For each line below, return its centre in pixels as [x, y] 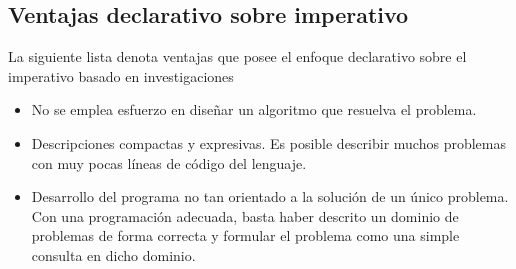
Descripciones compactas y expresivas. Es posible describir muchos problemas [268, 142]
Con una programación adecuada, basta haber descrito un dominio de [245, 215]
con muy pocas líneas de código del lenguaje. [169, 162]
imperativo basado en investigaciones [121, 75]
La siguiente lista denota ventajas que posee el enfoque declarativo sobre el [237, 56]
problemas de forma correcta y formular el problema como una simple [245, 235]
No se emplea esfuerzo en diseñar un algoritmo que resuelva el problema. [254, 109]
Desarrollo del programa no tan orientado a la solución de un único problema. [270, 196]
